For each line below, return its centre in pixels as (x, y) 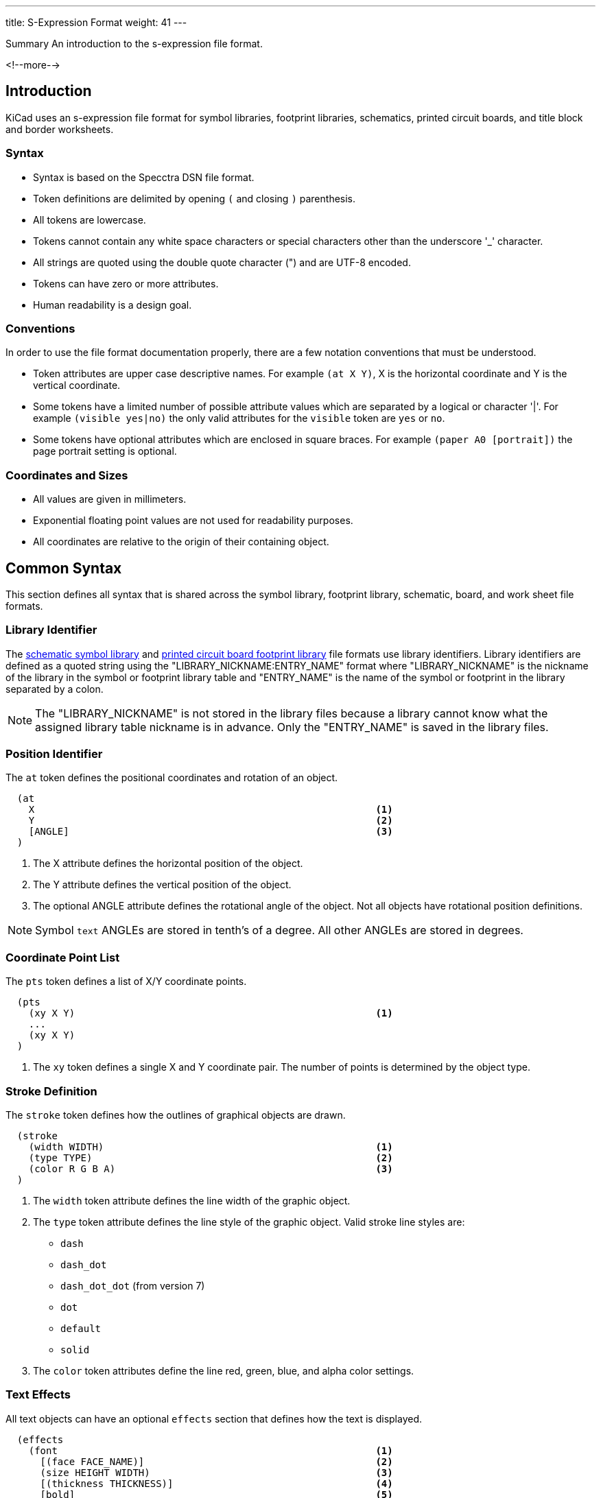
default (81, 1328)
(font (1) (211, 1450)
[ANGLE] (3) (211, 832)
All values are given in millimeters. (110, 499)
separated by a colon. (55, 689)
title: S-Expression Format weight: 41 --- (96, 22)
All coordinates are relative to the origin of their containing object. (181, 542)
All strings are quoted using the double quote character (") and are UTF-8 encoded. (222, 262)
